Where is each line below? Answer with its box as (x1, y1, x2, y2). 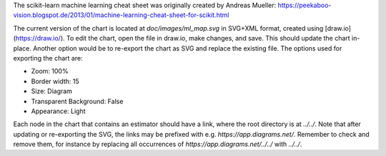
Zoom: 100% (31, 67, 69, 76)
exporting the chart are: (13, 53, 83, 62)
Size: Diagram (31, 87, 73, 95)
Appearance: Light (31, 107, 86, 115)
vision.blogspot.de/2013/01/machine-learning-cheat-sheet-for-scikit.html (13, 11, 229, 19)
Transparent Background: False (31, 97, 124, 105)
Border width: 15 (31, 77, 79, 85)
